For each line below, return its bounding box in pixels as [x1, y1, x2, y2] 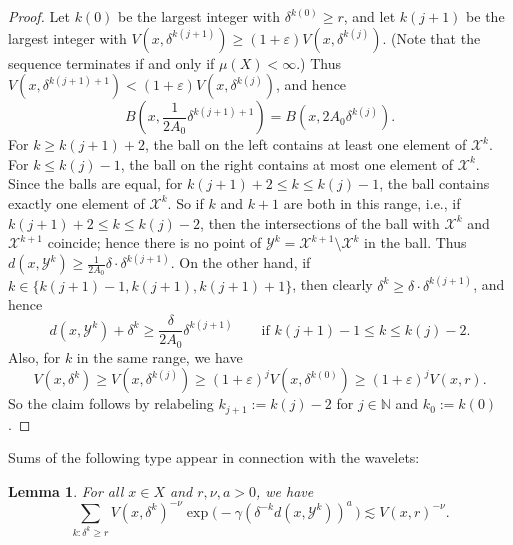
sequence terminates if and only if [8, 52, 215, 73]
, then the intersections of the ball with [200, 212, 440, 233]
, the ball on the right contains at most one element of [120, 153, 454, 174]
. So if [167, 192, 204, 213]
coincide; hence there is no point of [47, 232, 262, 253]
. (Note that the [382, 27, 481, 48]
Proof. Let [8, 6, 70, 26]
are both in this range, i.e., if [283, 192, 461, 213]
